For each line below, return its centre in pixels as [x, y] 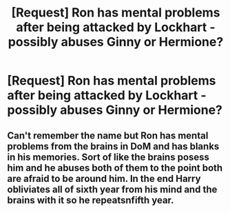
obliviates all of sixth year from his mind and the [112, 189]
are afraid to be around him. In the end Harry [104, 178]
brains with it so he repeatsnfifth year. [91, 200]
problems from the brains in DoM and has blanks [113, 146]
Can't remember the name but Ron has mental [108, 135]
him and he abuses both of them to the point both [115, 168]
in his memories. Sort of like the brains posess [108, 157]
